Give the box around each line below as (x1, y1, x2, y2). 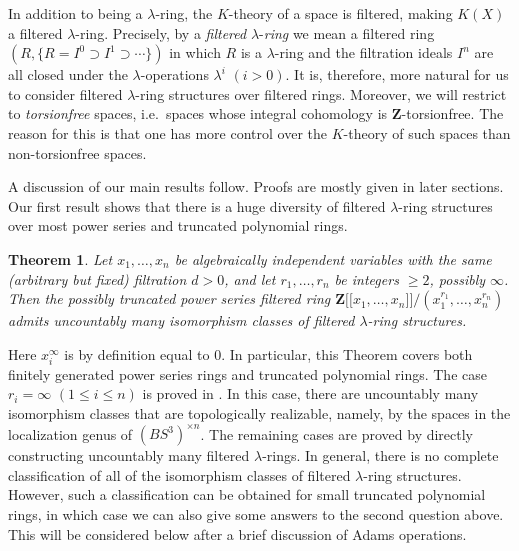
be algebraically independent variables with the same (174, 248, 492, 269)
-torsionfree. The (401, 103, 504, 124)
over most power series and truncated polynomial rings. (8, 215, 348, 236)
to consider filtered (8, 83, 123, 104)
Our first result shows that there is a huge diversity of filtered (8, 195, 386, 216)
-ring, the (155, 3, 213, 23)
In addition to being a (8, 3, 143, 23)
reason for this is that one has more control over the (8, 122, 327, 143)
